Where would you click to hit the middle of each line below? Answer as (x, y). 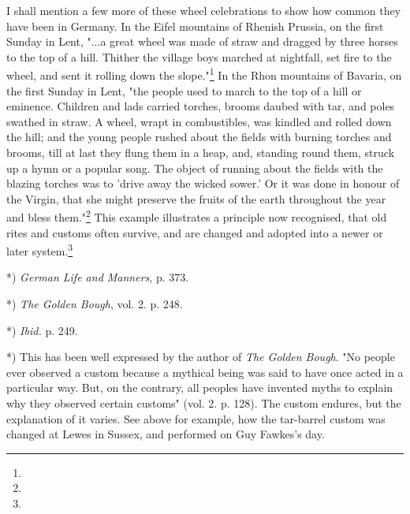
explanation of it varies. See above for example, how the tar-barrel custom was (196, 418)
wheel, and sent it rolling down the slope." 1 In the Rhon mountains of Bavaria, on (204, 74)
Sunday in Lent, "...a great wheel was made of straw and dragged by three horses (202, 41)
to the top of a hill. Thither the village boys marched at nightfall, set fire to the (199, 56)
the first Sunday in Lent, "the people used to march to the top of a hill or (184, 90)
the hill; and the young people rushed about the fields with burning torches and (199, 137)
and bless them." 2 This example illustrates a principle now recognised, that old (197, 216)
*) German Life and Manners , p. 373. (98, 277)
